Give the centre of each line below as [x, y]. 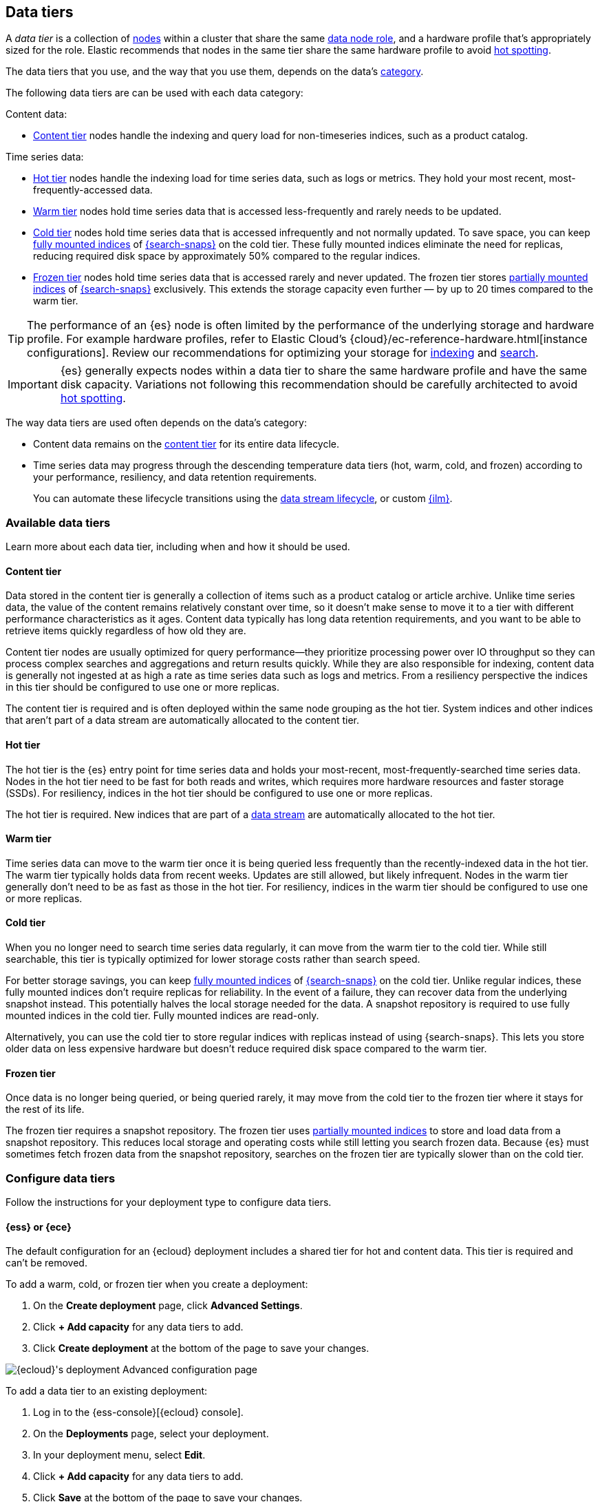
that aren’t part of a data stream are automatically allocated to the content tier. [183, 720]
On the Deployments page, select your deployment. [151, 1434]
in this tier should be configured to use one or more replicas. [142, 687]
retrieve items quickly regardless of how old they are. [126, 631]
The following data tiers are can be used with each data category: [154, 93]
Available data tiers [58, 522]
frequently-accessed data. [93, 190]
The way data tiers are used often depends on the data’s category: [156, 423]
